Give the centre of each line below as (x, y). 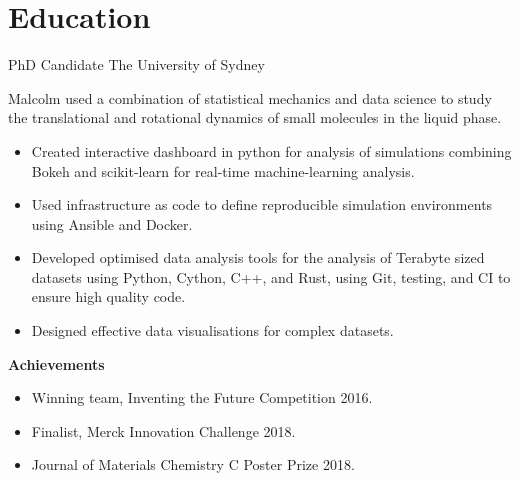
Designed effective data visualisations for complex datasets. (212, 330)
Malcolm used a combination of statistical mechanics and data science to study (250, 97)
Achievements (56, 363)
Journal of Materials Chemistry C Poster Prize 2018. (193, 464)
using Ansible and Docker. (112, 223)
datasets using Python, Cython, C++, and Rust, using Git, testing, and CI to (271, 276)
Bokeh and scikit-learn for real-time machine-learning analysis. (223, 170)
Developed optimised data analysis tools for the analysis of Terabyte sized (258, 257)
